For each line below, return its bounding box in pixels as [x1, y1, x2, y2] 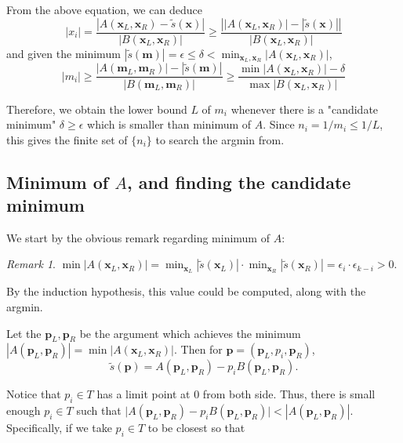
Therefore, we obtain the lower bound [6, 100, 187, 117]
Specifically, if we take [6, 419, 112, 436]
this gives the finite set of [6, 131, 128, 147]
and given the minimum [6, 45, 121, 61]
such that [76, 402, 122, 419]
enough [6, 402, 41, 419]
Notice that [6, 386, 61, 402]
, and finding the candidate [127, 169, 351, 194]
